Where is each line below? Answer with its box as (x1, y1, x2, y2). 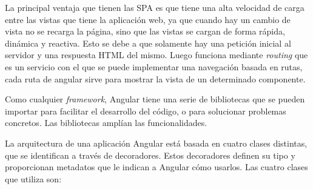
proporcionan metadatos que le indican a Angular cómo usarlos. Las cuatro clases (5, 161, 308, 173)
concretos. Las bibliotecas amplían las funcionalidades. (5, 116, 207, 129)
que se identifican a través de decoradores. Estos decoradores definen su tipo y (5, 148, 295, 161)
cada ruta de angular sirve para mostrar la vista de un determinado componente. (5, 72, 306, 85)
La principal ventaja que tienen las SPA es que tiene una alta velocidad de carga (5, 1, 305, 13)
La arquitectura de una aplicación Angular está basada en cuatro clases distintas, (5, 136, 308, 149)
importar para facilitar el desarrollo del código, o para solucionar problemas (5, 104, 286, 117)
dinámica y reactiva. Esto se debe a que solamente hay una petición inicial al (5, 36, 291, 49)
